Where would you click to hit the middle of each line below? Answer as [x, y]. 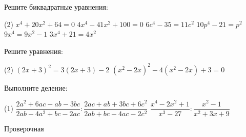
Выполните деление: [36, 87]
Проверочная [24, 128]
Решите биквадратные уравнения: [56, 7]
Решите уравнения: [34, 51]
